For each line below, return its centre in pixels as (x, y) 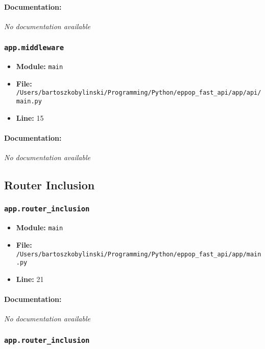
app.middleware (34, 48)
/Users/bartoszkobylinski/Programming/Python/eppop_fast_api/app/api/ (139, 93)
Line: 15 (30, 117)
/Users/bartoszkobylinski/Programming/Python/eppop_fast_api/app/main (139, 254)
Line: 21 (30, 279)
